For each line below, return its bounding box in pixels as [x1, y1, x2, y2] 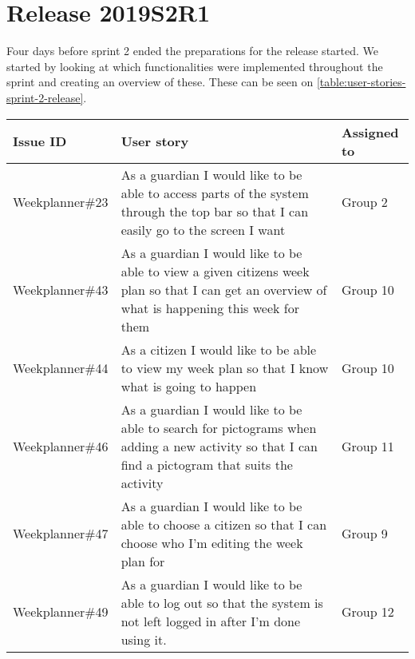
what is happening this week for [121, 298, 299, 317]
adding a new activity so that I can [121, 436, 318, 455]
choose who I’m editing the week [121, 533, 303, 552]
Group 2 [341, 193, 388, 211]
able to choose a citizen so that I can [121, 514, 327, 534]
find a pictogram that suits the [121, 455, 293, 474]
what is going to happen [121, 376, 257, 395]
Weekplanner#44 [13, 358, 109, 377]
